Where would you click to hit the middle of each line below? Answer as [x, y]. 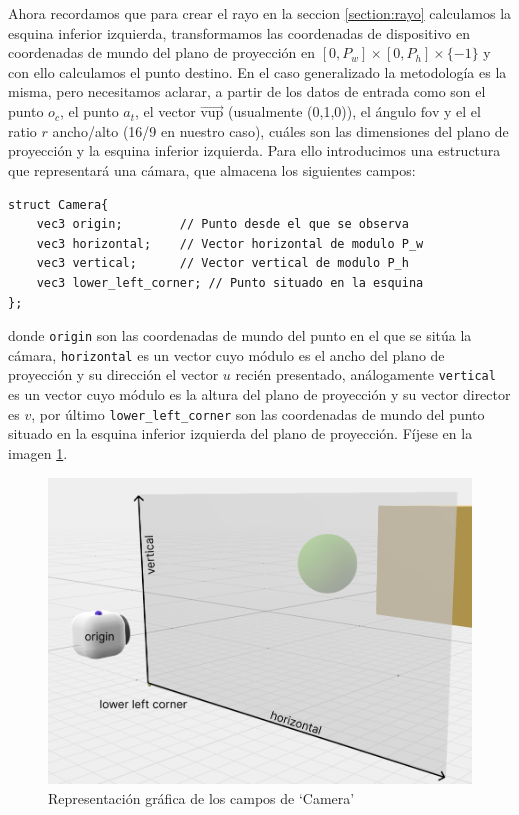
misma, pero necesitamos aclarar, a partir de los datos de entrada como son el [247, 91]
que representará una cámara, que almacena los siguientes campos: [212, 169]
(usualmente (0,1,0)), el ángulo [322, 111]
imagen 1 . [38, 452]
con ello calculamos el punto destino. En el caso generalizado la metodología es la [257, 71]
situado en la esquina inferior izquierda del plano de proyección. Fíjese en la [240, 433]
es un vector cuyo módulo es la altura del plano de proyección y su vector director [259, 394]
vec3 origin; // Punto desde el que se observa [222, 224]
